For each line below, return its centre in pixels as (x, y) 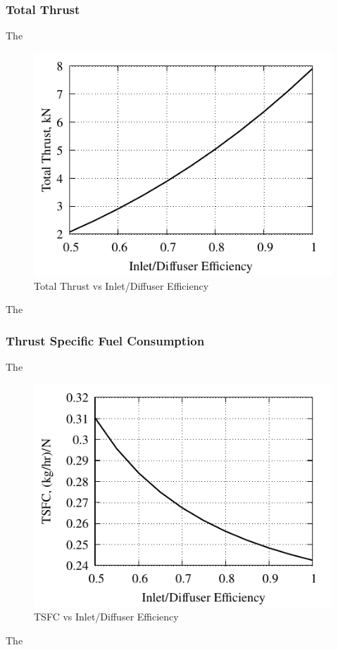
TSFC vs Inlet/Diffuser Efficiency (106, 617)
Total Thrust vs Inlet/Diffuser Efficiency (121, 285)
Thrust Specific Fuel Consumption (105, 340)
